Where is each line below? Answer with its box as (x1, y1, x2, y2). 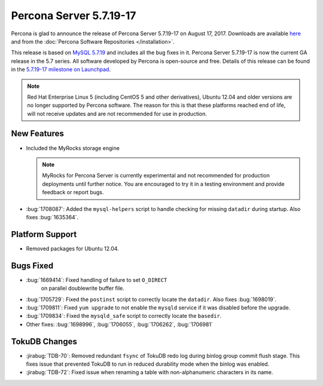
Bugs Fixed (11, 261, 54, 271)
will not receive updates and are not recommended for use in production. (27, 110, 208, 117)
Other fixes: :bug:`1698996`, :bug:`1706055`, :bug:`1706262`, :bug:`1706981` (26, 320, 214, 328)
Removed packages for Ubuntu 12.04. (26, 245, 119, 252)
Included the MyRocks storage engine (26, 144, 120, 152)
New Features (11, 128, 64, 139)
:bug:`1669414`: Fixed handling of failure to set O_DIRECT (26, 276, 167, 283)
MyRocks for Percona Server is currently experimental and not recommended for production (42, 172, 270, 179)
